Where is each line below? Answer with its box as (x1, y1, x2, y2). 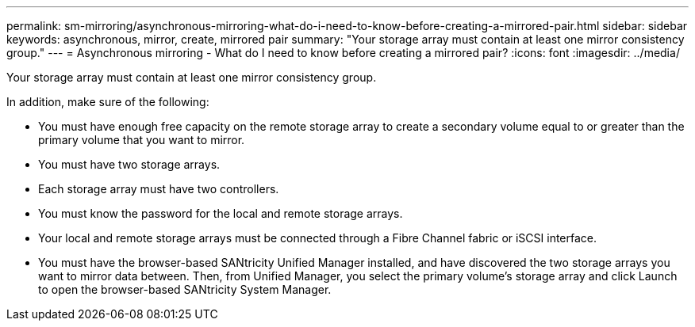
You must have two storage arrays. (38, 158, 221, 171)
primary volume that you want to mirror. (38, 133, 245, 146)
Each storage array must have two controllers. (38, 182, 279, 196)
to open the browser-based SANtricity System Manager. (38, 283, 332, 296)
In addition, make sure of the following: (6, 95, 209, 108)
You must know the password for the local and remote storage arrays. (38, 207, 403, 220)
